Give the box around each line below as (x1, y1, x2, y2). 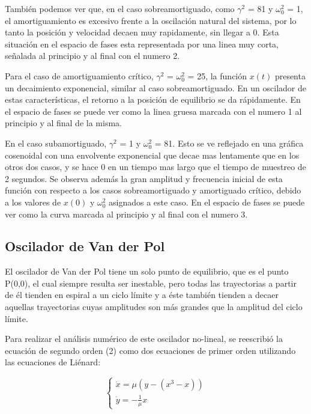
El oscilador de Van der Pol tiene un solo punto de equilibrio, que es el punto (5, 265, 289, 278)
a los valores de (5, 195, 61, 208)
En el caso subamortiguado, (5, 136, 107, 149)
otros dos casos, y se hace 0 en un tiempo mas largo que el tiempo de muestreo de (5, 160, 306, 173)
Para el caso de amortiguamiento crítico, (5, 69, 154, 82)
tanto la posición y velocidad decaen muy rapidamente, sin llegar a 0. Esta (5, 26, 279, 38)
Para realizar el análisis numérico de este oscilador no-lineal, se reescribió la (5, 332, 283, 345)
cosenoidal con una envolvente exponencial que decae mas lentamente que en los (5, 148, 300, 161)
